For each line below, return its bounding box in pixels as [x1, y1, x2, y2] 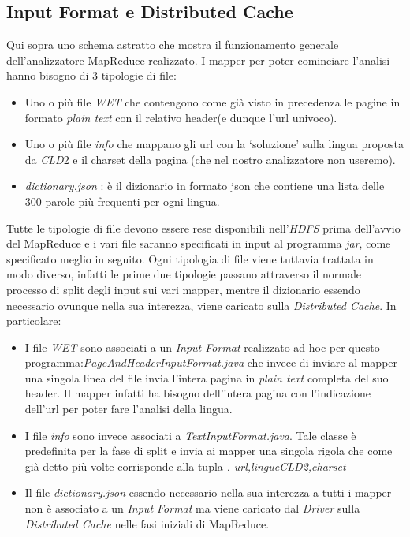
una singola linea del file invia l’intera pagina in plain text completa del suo [24, 369, 389, 386]
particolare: [6, 312, 61, 329]
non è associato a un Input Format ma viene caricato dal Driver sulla [24, 500, 360, 516]
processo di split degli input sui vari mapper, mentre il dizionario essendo [6, 281, 360, 297]
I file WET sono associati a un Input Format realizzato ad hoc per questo [24, 338, 380, 355]
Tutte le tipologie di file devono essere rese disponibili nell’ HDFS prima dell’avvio [6, 219, 401, 236]
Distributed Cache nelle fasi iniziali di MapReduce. [24, 515, 270, 531]
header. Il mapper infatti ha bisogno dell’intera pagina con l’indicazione [24, 385, 371, 401]
